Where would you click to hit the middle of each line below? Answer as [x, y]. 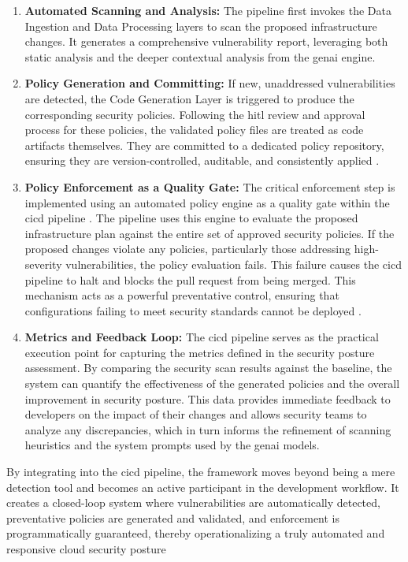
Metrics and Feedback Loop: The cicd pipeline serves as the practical [202, 337]
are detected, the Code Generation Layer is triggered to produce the [189, 98]
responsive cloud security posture [86, 549]
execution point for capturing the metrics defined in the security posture [200, 352]
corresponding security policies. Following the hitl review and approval [195, 114]
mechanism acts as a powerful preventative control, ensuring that [182, 295]
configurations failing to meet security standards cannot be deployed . [193, 310]
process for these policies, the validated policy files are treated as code [194, 130]
